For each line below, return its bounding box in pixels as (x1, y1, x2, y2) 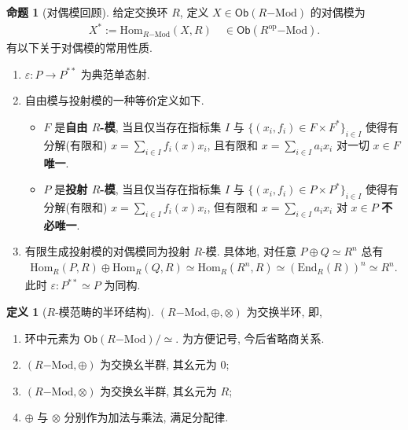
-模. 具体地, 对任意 (202, 243, 296, 259)
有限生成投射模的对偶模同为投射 (24, 243, 190, 259)
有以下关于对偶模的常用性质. (6, 39, 153, 56)
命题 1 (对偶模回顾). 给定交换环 (6, 4, 168, 20)
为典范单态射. (80, 65, 150, 82)
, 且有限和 (207, 136, 259, 153)
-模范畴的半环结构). (55, 303, 155, 319)
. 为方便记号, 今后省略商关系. (175, 329, 325, 346)
